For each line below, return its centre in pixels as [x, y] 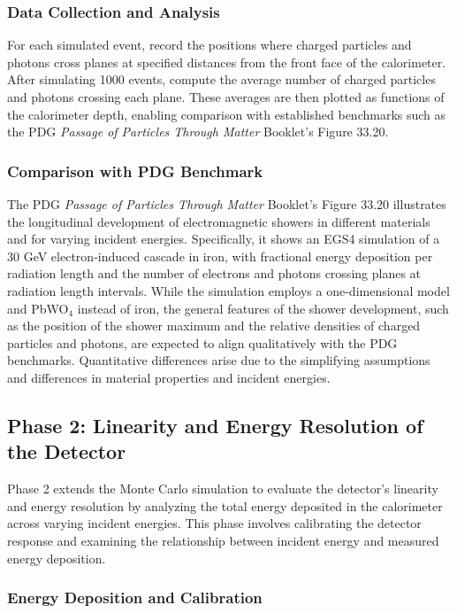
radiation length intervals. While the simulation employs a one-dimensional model [228, 290]
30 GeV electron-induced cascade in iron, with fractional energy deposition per [220, 256]
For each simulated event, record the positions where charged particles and [209, 45]
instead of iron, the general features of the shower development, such [263, 308]
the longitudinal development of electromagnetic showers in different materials [219, 221]
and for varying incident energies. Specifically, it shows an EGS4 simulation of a [224, 239]
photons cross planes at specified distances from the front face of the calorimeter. [227, 62]
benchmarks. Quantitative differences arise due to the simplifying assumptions [219, 360]
